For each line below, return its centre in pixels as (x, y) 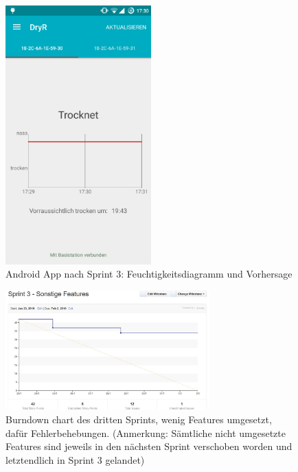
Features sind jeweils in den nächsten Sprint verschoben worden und (149, 446)
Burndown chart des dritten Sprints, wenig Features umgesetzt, (139, 419)
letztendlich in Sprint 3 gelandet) (75, 460)
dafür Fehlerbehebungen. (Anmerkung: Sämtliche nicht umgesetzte (146, 432)
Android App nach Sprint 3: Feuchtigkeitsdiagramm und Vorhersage (149, 274)
